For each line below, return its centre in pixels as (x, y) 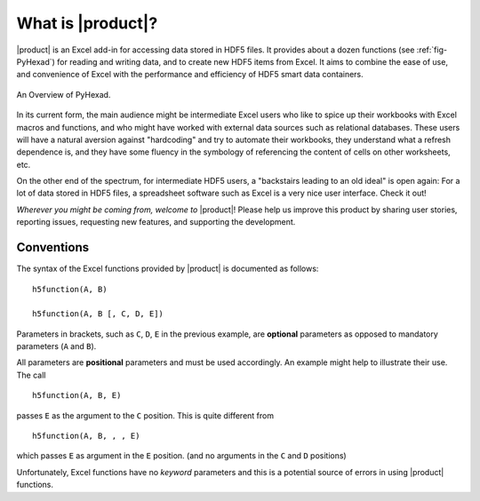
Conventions (53, 247)
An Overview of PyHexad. (64, 94)
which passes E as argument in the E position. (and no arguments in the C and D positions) (181, 456)
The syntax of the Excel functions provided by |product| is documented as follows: (168, 269)
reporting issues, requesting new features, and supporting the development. (156, 222)
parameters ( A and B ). (56, 346)
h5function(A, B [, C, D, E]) (98, 314)
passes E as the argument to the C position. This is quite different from (145, 415)
